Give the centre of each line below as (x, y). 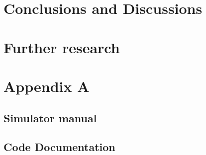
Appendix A (47, 86)
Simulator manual (50, 117)
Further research (62, 47)
